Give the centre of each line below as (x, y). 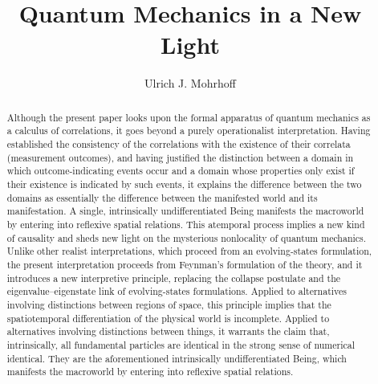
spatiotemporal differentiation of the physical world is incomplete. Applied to (168, 318)
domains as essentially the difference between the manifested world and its (162, 197)
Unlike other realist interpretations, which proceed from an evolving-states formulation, (189, 251)
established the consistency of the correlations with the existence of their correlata (179, 144)
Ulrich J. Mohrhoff (190, 83)
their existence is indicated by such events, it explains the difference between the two (184, 184)
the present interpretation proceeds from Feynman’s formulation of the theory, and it (185, 264)
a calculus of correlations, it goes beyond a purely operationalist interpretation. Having (189, 131)
